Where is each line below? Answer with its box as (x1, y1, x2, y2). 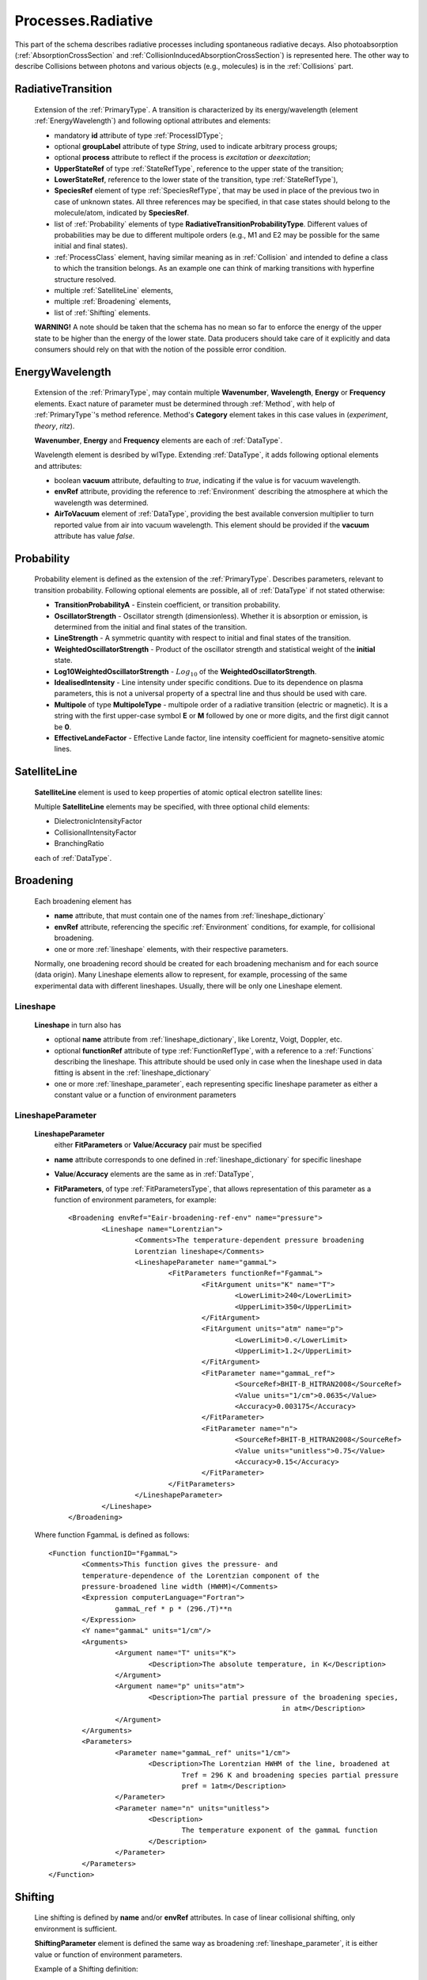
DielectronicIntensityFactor (54, 817, 142, 826)
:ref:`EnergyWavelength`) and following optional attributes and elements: (34, 116, 271, 126)
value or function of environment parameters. (34, 1949, 183, 1959)
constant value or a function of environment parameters (54, 1090, 236, 1100)
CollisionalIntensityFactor (54, 828, 137, 837)
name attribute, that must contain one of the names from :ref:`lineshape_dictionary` (54, 911, 326, 920)
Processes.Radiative (14, 12, 153, 29)
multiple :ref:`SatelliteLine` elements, (54, 285, 173, 295)
